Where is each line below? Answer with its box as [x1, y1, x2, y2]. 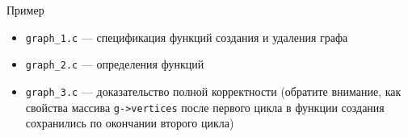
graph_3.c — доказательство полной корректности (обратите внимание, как [25, 82, 402, 99]
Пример [6, 2, 44, 18]
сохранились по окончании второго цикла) [25, 114, 234, 131]
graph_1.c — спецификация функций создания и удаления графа [25, 28, 348, 45]
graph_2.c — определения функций [25, 56, 204, 73]
